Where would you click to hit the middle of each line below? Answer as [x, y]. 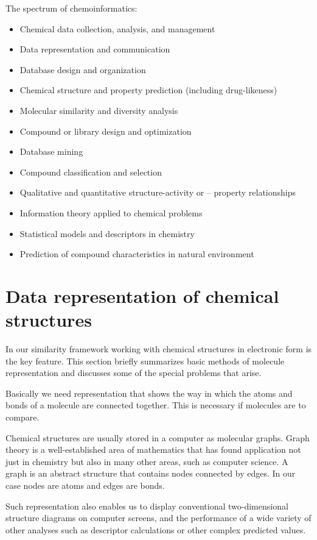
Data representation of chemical [142, 295]
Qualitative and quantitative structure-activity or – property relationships [158, 192]
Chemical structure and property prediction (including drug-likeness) [148, 90]
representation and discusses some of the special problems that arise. [134, 373]
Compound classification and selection [91, 172]
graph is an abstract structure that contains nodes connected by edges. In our [151, 473]
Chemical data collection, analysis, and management [117, 28]
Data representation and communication [95, 49]
